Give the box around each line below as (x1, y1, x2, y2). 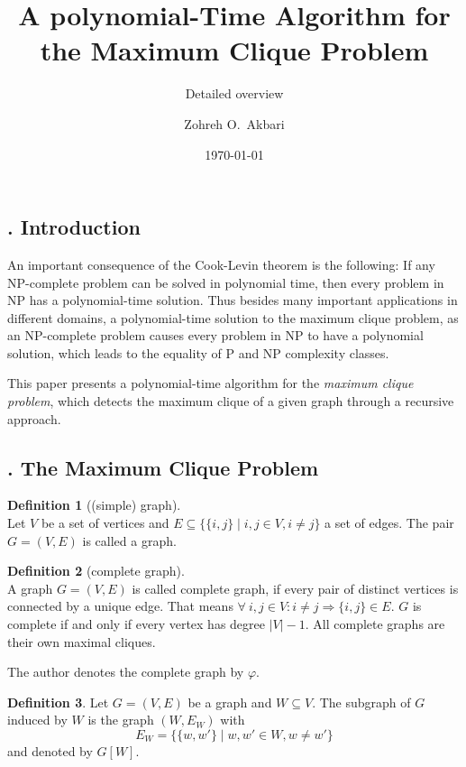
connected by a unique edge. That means (7, 596, 233, 615)
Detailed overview (185, 84, 284, 103)
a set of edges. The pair (324, 513, 454, 532)
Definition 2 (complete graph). (7, 561, 185, 580)
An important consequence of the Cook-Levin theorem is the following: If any (7, 254, 435, 273)
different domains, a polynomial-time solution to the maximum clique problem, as (7, 308, 459, 327)
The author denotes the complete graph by (7, 662, 244, 681)
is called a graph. (82, 531, 177, 550)
